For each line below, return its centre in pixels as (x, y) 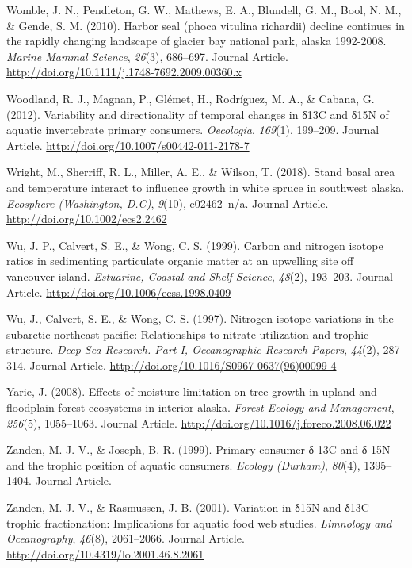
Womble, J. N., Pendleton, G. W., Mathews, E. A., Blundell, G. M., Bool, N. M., (204, 10)
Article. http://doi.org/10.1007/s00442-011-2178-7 (128, 145)
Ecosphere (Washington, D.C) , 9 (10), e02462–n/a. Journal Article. (168, 203)
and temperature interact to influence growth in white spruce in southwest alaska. (206, 187)
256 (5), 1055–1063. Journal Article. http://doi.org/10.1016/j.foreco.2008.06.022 (199, 422)
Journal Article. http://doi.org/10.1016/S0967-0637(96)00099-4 (183, 365)
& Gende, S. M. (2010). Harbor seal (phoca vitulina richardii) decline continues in (206, 25)
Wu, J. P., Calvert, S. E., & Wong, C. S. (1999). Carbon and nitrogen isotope (195, 245)
